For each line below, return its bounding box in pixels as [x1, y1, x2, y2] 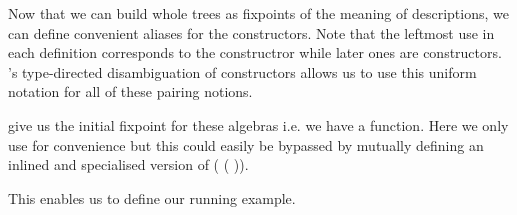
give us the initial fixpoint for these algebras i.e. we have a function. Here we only [8, 114, 509, 135]
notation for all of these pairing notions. [8, 81, 253, 102]
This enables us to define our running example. [8, 187, 296, 208]
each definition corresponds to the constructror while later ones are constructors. [8, 42, 502, 63]
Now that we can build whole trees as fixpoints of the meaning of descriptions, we [8, 3, 509, 23]
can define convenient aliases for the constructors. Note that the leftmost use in [8, 22, 495, 43]
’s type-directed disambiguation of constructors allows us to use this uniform [8, 61, 477, 82]
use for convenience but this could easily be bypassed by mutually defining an [8, 134, 484, 155]
